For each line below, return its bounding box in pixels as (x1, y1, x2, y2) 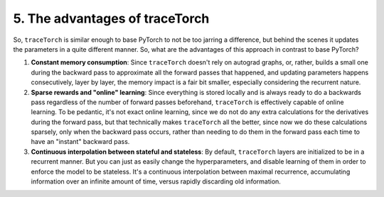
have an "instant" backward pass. (31, 137, 130, 146)
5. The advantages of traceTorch (13, 11, 210, 26)
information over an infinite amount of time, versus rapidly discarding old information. (31, 177, 281, 186)
